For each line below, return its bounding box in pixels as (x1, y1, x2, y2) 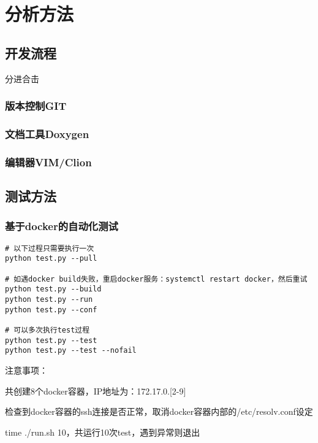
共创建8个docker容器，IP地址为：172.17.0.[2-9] (5, 384, 186, 397)
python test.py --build (5, 285, 102, 294)
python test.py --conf (5, 305, 97, 314)
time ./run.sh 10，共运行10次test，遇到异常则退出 (5, 425, 200, 438)
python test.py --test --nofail (5, 346, 137, 355)
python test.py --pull (5, 254, 97, 263)
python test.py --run (5, 295, 93, 304)
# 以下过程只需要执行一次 (5, 244, 94, 253)
